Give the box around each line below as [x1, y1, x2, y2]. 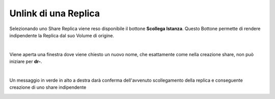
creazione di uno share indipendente [9, 84, 87, 90]
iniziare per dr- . [9, 59, 42, 65]
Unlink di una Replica [9, 8, 100, 19]
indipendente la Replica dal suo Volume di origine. [9, 32, 115, 38]
